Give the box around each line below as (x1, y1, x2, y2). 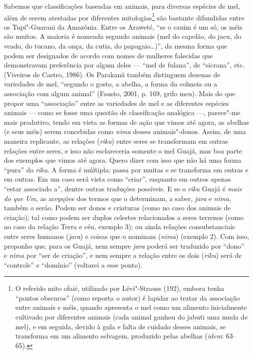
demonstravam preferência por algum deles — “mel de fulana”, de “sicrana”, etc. (4, 60, 245, 70)
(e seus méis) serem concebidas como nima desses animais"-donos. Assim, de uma (4, 126, 246, 136)
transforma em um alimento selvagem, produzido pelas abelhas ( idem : (15, 331, 224, 341)
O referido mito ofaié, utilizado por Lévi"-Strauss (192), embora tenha (15, 283, 224, 293)
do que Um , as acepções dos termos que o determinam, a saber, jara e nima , (4, 193, 231, 203)
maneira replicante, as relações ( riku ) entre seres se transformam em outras (4, 135, 228, 146)
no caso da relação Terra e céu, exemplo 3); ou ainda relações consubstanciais (4, 221, 235, 232)
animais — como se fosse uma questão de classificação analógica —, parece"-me (4, 107, 240, 118)
